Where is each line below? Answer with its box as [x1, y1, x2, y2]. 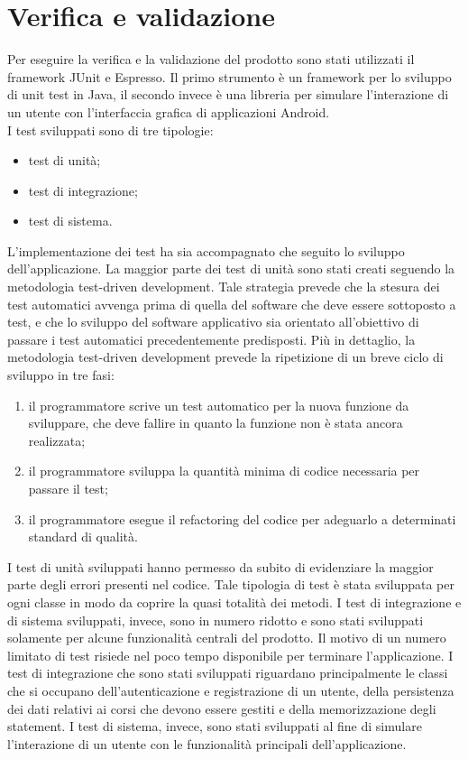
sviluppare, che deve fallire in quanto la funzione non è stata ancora [28, 413, 403, 432]
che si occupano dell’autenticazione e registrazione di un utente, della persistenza [7, 680, 454, 699]
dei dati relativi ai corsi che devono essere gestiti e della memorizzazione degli [7, 699, 436, 717]
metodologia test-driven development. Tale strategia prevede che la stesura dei [7, 277, 440, 296]
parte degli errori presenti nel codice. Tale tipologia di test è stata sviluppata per [7, 575, 454, 594]
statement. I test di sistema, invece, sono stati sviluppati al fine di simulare [7, 717, 422, 736]
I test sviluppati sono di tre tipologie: [7, 120, 214, 139]
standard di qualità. [28, 527, 138, 546]
